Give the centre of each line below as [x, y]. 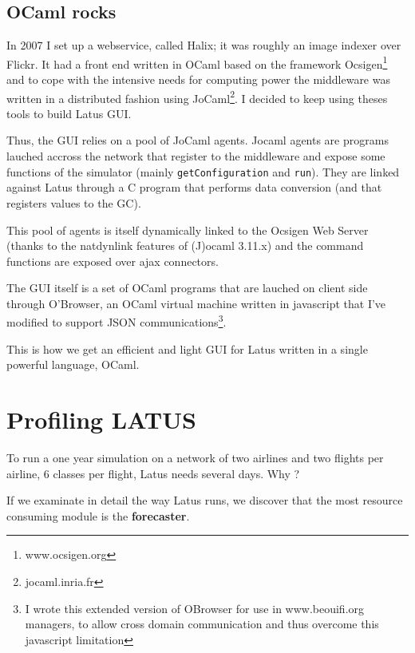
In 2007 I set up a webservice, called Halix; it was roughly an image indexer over [204, 45]
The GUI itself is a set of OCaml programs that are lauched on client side [187, 288]
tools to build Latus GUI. [69, 113]
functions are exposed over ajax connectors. [113, 261]
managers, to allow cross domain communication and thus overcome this [202, 624]
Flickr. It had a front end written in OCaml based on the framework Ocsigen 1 [197, 62]
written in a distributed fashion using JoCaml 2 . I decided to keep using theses [197, 97]
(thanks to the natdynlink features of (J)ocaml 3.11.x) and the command [185, 245]
